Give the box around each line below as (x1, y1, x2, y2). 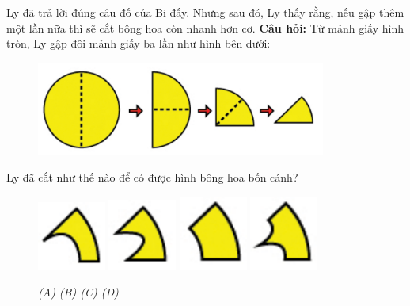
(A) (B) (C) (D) (38, 283, 119, 300)
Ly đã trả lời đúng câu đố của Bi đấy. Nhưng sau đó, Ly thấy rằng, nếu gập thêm (6, 4, 404, 20)
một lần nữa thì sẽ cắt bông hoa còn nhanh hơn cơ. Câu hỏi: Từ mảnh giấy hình (6, 19, 404, 36)
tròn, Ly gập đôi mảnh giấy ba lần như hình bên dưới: (6, 35, 271, 52)
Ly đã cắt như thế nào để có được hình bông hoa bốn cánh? (6, 169, 298, 186)
